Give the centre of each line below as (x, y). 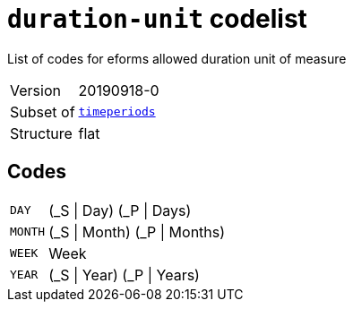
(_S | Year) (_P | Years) (124, 275)
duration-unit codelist (157, 19)
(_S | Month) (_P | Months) (137, 232)
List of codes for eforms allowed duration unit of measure (177, 58)
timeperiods (117, 112)
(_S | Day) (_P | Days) (120, 210)
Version (35, 90)
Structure (41, 133)
